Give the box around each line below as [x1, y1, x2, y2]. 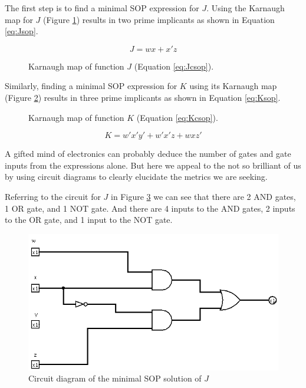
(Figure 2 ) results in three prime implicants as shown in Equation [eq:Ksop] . [5, 91, 281, 103]
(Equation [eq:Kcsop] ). [136, 111, 218, 123]
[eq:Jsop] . [5, 25, 38, 37]
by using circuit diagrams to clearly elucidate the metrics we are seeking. [5, 170, 268, 183]
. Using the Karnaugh [206, 2, 285, 14]
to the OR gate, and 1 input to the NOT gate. [5, 213, 173, 226]
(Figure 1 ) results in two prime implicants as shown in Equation [42, 13, 275, 25]
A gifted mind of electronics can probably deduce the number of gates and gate [5, 147, 291, 160]
